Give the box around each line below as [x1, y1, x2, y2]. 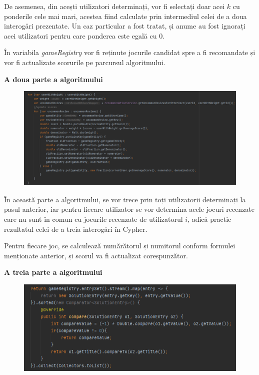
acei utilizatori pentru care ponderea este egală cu [4, 30, 157, 41]
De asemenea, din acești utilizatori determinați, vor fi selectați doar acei [4, 1, 225, 11]
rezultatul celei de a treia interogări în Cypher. [4, 223, 147, 234]
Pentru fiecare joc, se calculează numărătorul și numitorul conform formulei [4, 240, 235, 251]
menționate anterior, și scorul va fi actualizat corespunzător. [4, 250, 188, 260]
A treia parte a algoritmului [4, 267, 102, 277]
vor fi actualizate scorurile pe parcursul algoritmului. [4, 57, 165, 67]
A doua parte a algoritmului [4, 74, 103, 84]
